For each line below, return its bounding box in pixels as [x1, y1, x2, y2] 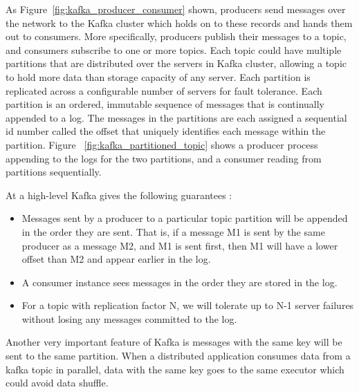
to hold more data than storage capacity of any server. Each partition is [6, 69, 311, 84]
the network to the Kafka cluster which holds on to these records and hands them [6, 15, 353, 30]
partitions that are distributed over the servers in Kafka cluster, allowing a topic [6, 56, 347, 71]
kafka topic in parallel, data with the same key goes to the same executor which [6, 362, 344, 376]
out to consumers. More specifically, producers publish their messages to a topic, [6, 29, 347, 44]
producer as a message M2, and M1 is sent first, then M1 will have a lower [21, 238, 338, 252]
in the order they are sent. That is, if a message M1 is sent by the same [21, 224, 325, 239]
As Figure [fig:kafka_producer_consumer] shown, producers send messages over [6, 2, 346, 16]
